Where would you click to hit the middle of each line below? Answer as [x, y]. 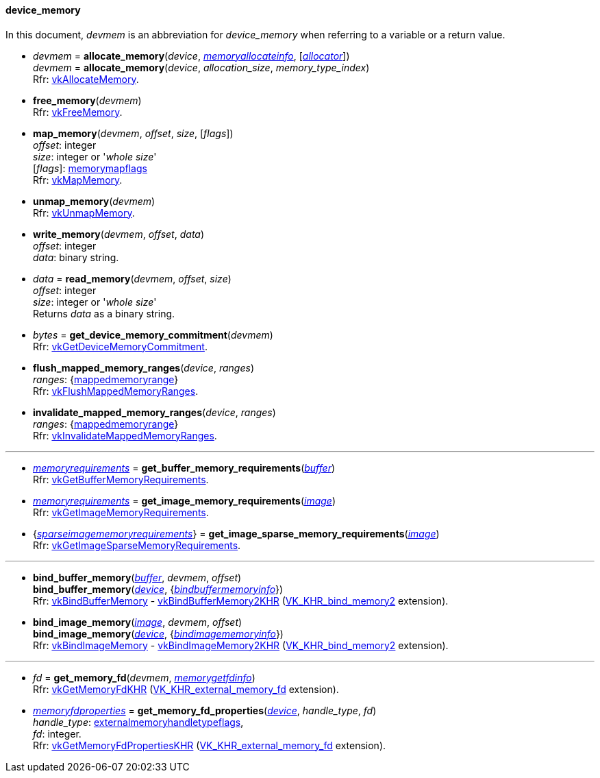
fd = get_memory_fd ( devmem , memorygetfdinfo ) [144, 677]
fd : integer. [57, 733]
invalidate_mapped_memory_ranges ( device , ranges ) [154, 412]
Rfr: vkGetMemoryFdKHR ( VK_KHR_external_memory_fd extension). [186, 689]
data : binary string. [76, 257]
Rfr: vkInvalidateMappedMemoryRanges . [125, 435]
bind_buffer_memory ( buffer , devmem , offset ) [137, 577]
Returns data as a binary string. [104, 313]
